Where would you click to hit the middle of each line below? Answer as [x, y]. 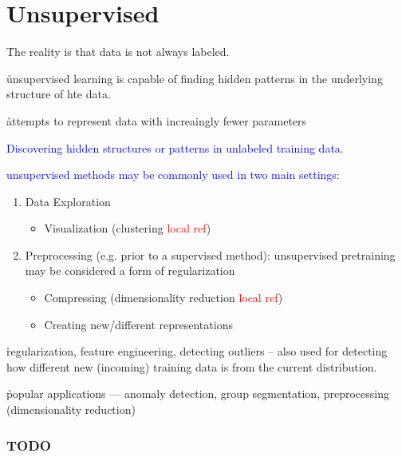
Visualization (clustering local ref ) [128, 228]
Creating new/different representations [138, 324]
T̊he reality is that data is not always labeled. [118, 52]
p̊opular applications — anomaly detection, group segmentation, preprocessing [198, 393]
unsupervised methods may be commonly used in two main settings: [173, 175]
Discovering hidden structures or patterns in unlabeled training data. [175, 147]
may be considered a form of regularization [130, 270]
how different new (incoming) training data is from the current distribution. [192, 366]
